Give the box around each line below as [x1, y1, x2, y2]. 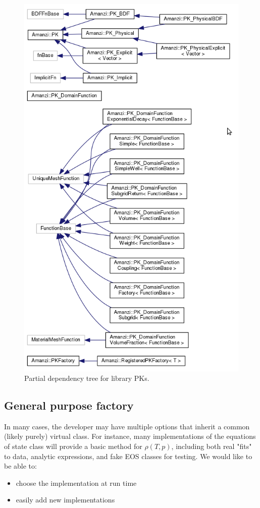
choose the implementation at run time [16, 477, 137, 488]
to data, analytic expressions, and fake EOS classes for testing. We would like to [4, 450, 252, 461]
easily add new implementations [16, 494, 115, 505]
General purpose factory [4, 398, 134, 413]
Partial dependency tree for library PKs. [24, 373, 149, 383]
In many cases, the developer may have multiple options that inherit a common [4, 421, 250, 431]
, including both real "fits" [171, 441, 252, 451]
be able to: [4, 461, 37, 471]
